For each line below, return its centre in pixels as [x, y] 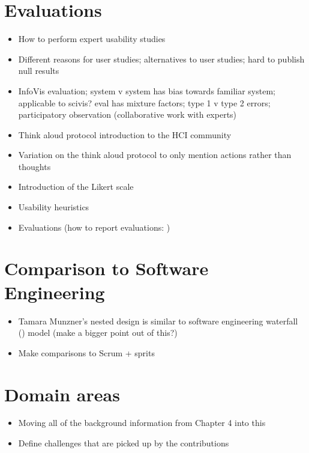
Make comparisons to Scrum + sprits [86, 352]
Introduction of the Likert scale [76, 187]
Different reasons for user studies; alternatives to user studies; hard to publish [161, 59]
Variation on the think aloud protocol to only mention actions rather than [155, 155]
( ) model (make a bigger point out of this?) [98, 333]
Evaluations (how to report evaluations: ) [94, 227]
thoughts [34, 166]
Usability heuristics [54, 207]
